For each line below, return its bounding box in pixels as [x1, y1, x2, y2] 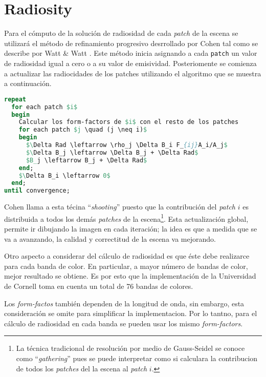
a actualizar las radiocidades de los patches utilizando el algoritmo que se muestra [4, 68, 261, 78]
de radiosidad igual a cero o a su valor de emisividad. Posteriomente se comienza [4, 57, 257, 68]
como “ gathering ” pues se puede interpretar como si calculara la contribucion [16, 352, 258, 363]
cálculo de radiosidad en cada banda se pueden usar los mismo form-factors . [4, 318, 243, 328]
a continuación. [4, 78, 52, 89]
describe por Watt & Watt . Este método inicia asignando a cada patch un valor [4, 48, 257, 58]
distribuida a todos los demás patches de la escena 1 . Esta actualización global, [4, 212, 249, 224]
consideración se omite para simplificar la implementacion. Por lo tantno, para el [4, 308, 257, 319]
